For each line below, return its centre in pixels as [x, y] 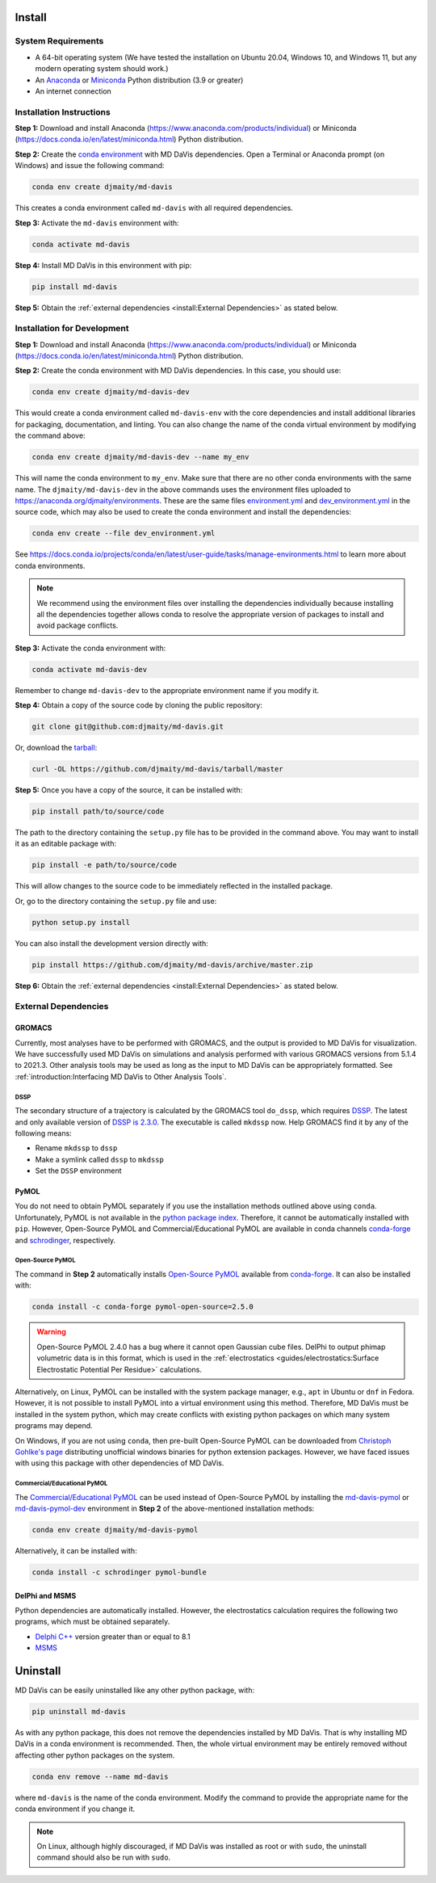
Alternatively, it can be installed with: [76, 1551]
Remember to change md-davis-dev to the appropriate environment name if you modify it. [167, 690]
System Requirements [59, 41]
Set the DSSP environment [78, 1171]
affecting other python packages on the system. [95, 1755]
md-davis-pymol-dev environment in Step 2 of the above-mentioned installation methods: [165, 1509]
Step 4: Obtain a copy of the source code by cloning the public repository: [138, 705]
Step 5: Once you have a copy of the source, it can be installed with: [129, 790]
